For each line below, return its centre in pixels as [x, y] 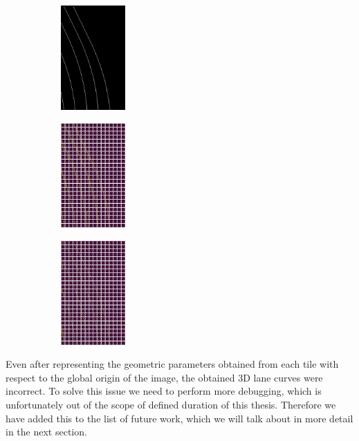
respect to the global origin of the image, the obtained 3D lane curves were [164, 377]
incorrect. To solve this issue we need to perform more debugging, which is [164, 391]
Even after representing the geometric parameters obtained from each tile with [172, 364]
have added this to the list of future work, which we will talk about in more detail [179, 418]
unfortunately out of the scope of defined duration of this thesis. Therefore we [171, 405]
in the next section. [46, 432]
